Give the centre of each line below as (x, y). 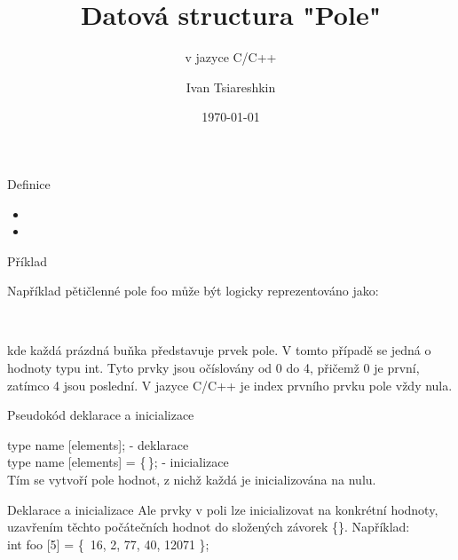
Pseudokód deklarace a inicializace (101, 415)
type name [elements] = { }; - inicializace (118, 462)
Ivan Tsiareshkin (231, 87)
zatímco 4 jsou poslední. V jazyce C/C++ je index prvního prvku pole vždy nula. (230, 385)
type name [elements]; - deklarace (98, 444)
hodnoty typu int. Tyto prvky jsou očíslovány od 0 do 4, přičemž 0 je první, (213, 368)
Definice (29, 183)
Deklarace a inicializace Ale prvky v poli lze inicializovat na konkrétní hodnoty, (223, 509)
